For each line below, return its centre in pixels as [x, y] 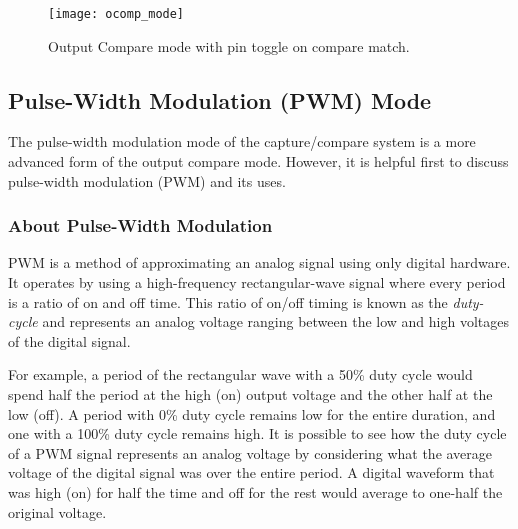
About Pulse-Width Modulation [140, 225]
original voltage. [57, 511]
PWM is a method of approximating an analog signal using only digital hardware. [259, 262]
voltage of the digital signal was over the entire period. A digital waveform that [251, 472]
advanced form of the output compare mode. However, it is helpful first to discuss [258, 161]
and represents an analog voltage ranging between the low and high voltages [275, 321]
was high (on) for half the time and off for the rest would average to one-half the [255, 491]
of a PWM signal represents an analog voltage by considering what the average [250, 452]
